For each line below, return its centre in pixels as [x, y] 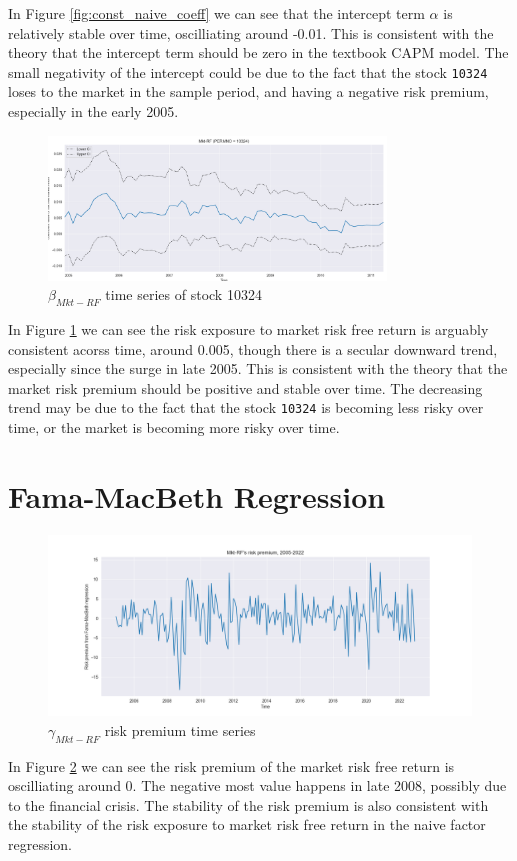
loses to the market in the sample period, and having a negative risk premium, [248, 91]
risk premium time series [180, 729]
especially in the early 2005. [93, 111]
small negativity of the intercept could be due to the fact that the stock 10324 [248, 71]
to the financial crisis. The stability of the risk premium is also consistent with [248, 804]
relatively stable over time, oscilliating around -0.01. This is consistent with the [251, 32]
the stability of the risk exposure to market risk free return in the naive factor [247, 824]
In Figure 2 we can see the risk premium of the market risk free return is [231, 765]
